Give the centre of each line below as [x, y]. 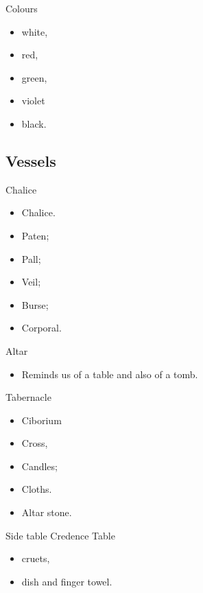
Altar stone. [47, 512]
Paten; [35, 235]
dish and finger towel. [67, 581]
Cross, [35, 443]
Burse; [35, 304]
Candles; [39, 466]
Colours [22, 8]
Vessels [31, 160]
